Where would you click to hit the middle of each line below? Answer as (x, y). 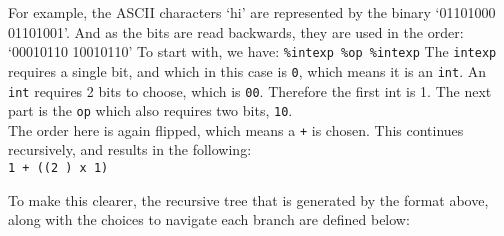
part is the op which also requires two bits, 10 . (150, 110)
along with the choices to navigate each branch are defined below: (209, 219)
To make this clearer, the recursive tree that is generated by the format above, (248, 199)
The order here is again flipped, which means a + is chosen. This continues (236, 129)
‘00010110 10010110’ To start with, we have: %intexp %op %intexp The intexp (252, 51)
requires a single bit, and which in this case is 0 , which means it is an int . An (247, 70)
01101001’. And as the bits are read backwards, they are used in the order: (236, 31)
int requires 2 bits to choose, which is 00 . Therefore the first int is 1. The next (250, 90)
